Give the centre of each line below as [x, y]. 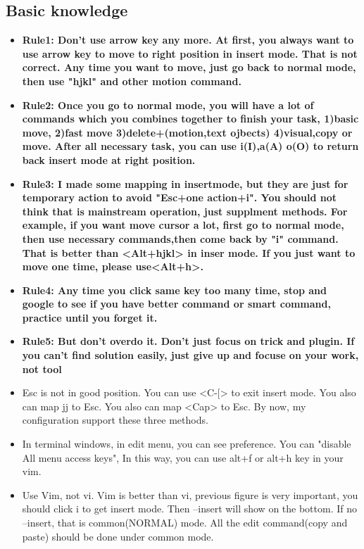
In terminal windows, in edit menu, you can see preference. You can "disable [187, 444]
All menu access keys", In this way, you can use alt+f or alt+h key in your [183, 457]
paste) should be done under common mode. [118, 536]
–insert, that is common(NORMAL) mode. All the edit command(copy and [185, 523]
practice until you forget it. [90, 317]
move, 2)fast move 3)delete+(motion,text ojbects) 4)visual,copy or [187, 132]
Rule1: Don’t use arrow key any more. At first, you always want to [188, 40]
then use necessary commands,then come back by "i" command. [180, 238]
